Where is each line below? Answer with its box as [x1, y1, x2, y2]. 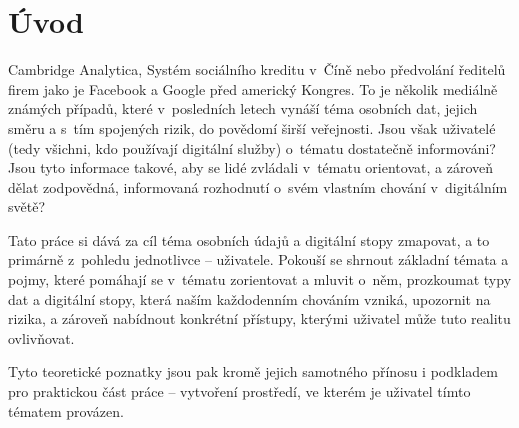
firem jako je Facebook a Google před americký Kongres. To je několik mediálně [8, 78, 498, 99]
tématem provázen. [8, 400, 124, 421]
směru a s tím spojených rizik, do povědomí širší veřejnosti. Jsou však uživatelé [8, 117, 496, 138]
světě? [8, 196, 46, 217]
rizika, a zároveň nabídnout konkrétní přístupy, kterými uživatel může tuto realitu [8, 308, 511, 329]
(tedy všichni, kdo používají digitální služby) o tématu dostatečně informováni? [8, 137, 496, 158]
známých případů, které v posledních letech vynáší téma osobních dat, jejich [8, 98, 478, 119]
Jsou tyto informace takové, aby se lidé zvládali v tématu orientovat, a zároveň [8, 157, 493, 178]
